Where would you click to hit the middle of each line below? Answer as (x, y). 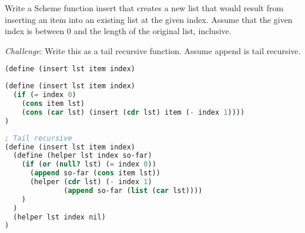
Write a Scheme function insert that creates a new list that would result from (144, 8)
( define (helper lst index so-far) (83, 156)
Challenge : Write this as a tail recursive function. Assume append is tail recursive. (153, 50)
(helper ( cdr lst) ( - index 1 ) (91, 182)
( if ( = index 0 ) (45, 95)
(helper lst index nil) (59, 217)
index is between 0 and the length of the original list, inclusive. (118, 31)
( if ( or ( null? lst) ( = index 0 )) (89, 164)
